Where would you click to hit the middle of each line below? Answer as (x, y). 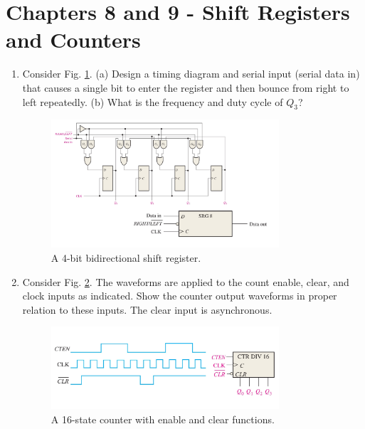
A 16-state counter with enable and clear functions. (163, 419)
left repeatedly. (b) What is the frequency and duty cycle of (153, 101)
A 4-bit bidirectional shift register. (126, 257)
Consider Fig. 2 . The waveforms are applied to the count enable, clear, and (186, 281)
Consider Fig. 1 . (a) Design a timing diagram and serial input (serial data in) (191, 74)
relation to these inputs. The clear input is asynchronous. (147, 309)
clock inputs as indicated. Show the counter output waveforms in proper (180, 296)
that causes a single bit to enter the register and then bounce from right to (186, 87)
